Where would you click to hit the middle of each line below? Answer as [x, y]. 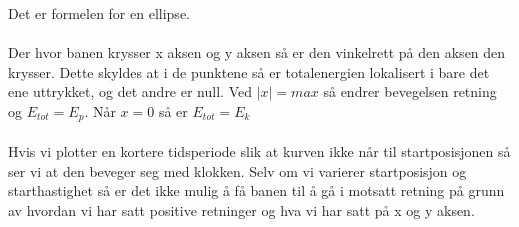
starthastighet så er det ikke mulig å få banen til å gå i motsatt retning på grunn [256, 190]
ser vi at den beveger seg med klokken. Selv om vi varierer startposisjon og [237, 170]
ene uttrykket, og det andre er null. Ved [130, 91]
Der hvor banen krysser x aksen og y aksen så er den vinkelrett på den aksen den [257, 52]
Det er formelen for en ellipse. [99, 13]
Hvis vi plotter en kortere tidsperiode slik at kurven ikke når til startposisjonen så [259, 151]
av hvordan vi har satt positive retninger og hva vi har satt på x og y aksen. [241, 209]
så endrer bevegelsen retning [410, 91]
